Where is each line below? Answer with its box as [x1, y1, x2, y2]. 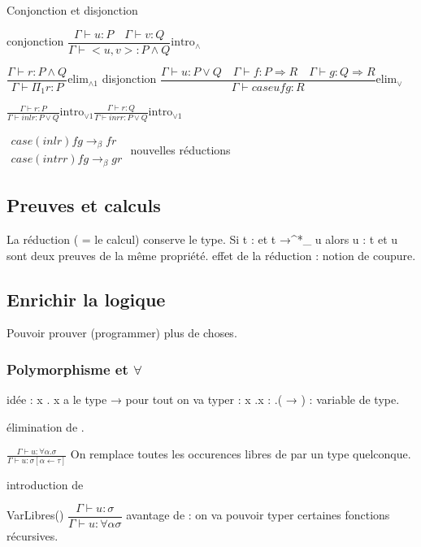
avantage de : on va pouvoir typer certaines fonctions [126, 506, 390, 523]
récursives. [7, 527, 59, 545]
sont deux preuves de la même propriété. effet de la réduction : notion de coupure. [7, 246, 416, 263]
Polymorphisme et [7, 358, 128, 379]
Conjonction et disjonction [7, 2, 138, 18]
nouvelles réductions [130, 141, 231, 158]
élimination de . [7, 418, 85, 435]
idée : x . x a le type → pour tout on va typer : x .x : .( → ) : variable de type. [7, 391, 400, 408]
